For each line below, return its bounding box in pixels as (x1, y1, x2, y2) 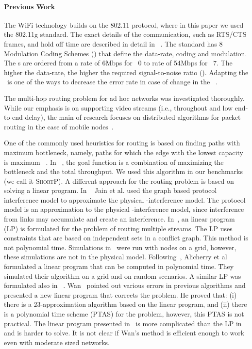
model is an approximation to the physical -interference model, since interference (4, 204, 244, 214)
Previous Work (4, 1, 55, 11)
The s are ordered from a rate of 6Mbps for (4, 58, 133, 68)
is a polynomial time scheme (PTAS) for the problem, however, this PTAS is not (4, 309, 244, 319)
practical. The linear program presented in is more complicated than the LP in (4, 318, 242, 328)
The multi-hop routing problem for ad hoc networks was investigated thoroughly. (4, 93, 245, 103)
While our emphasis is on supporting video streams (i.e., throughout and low (4, 102, 233, 112)
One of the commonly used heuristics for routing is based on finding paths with (4, 138, 240, 148)
